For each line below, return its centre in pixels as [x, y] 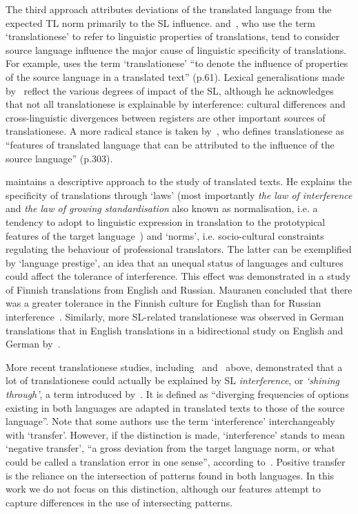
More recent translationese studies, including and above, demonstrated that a [174, 367]
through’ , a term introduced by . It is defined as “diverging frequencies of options [177, 394]
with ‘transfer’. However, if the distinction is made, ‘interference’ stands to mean [176, 434]
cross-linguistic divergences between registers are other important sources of [166, 117]
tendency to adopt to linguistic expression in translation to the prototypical [166, 221]
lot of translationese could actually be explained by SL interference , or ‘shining [172, 380]
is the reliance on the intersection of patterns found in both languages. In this [170, 475]
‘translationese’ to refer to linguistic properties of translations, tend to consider [173, 36]
